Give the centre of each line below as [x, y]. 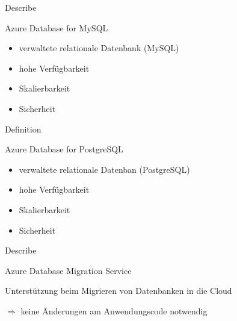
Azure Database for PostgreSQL [64, 149]
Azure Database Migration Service [68, 270]
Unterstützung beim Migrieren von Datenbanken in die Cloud [118, 291]
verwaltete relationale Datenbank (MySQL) [99, 48]
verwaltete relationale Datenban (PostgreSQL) [104, 169]
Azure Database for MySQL [57, 27]
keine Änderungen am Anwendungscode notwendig [114, 310]
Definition [23, 129]
